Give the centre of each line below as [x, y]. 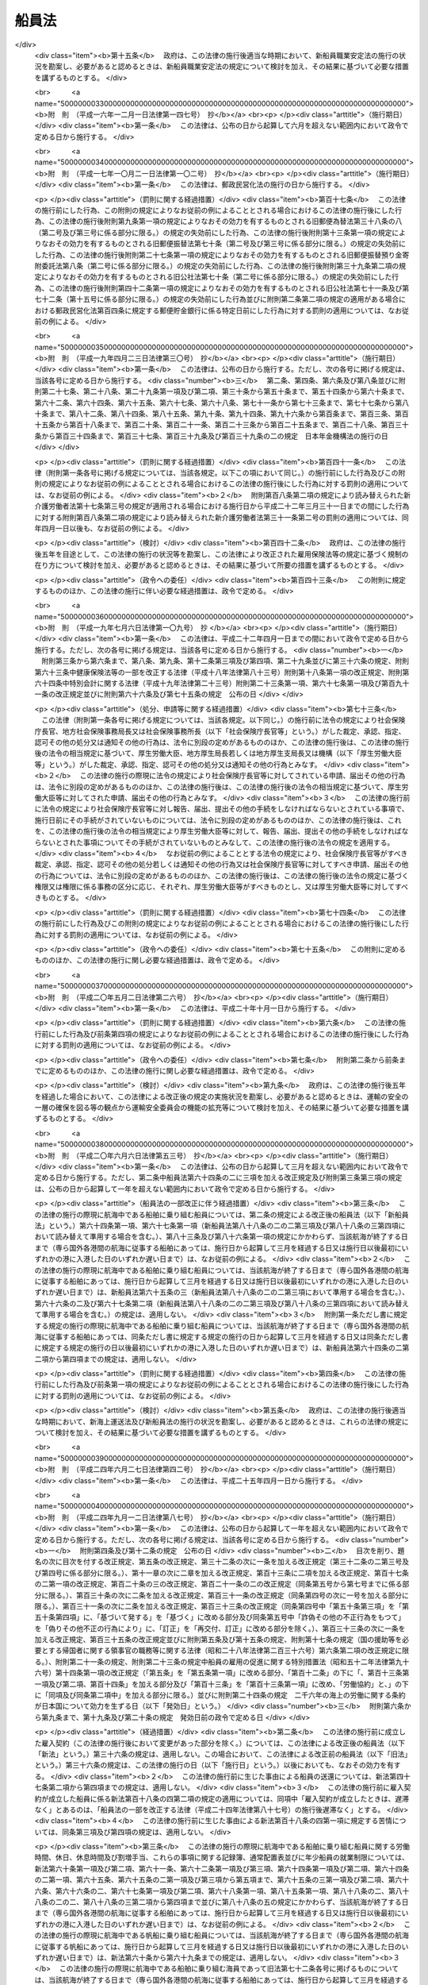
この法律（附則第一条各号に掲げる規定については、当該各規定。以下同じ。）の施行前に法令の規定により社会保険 [223, 720]
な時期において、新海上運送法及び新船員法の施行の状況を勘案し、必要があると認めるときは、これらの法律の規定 [218, 1421]
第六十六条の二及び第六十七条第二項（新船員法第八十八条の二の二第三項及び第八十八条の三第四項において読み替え [222, 1303]
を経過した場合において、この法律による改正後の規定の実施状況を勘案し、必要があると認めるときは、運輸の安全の [222, 1097]
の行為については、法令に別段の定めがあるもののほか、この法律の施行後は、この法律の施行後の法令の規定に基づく [222, 875]
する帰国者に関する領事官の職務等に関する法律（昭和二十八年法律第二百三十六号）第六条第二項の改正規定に [225, 1651]
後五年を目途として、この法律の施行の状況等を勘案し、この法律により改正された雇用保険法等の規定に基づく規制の [222, 554]
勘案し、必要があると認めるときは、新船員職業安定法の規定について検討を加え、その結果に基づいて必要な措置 [229, 67]
